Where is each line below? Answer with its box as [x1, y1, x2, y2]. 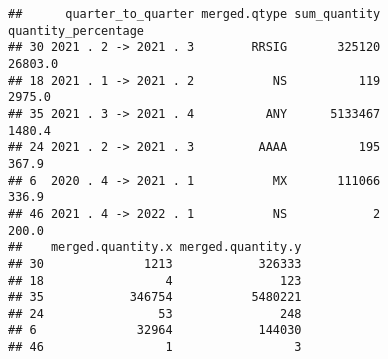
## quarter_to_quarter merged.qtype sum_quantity [8, 7, 381, 21]
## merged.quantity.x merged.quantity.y [8, 240, 302, 255]
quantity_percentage [8, 23, 145, 38]
